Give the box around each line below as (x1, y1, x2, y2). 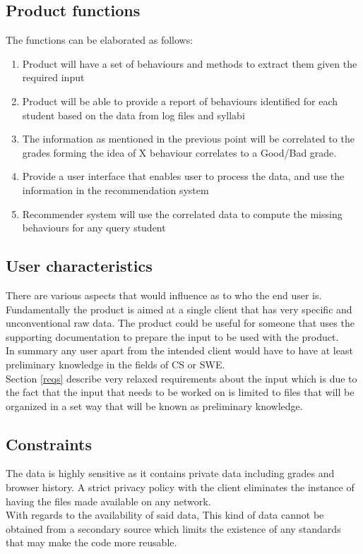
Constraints (6, 433, 92, 454)
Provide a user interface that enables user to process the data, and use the (22, 169, 345, 183)
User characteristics (6, 255, 153, 277)
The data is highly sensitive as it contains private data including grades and (6, 466, 335, 481)
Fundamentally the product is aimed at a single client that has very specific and (6, 301, 352, 316)
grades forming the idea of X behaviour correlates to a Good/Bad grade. (22, 145, 337, 159)
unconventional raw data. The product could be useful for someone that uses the (6, 315, 355, 330)
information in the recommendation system (22, 182, 209, 197)
